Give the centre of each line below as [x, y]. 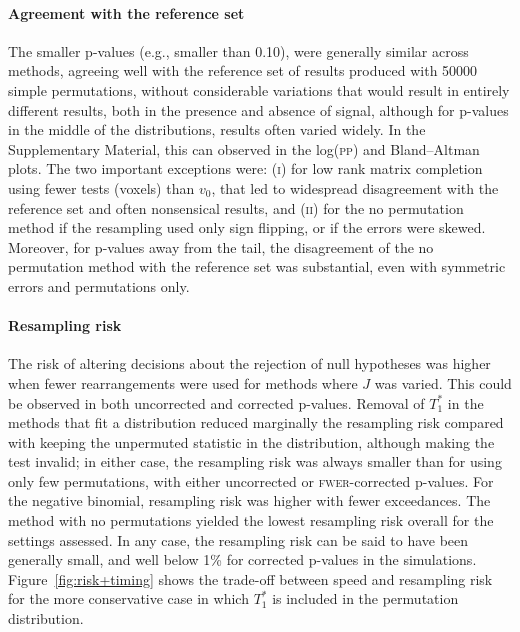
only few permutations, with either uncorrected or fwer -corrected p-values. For [251, 480]
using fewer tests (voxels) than [101, 187]
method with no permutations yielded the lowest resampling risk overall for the [251, 520]
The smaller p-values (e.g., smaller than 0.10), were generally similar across [238, 50]
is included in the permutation [365, 598]
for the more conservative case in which [128, 598]
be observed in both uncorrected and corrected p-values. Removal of [216, 402]
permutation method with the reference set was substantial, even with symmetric [257, 266]
